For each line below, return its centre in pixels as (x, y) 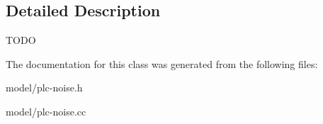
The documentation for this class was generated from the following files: (162, 63)
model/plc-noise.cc (46, 111)
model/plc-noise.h (44, 88)
